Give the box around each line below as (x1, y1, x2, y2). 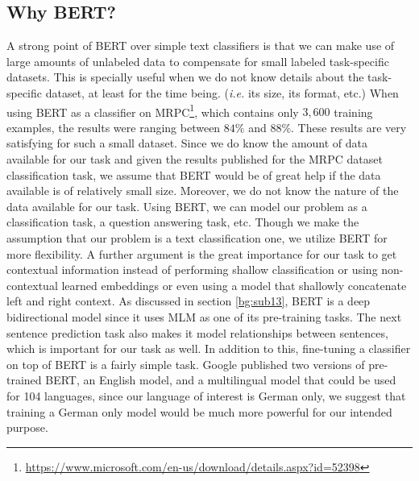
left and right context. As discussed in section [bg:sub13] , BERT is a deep (6, 292, 371, 309)
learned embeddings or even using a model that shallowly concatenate (61, 276, 407, 293)
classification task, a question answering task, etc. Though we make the (6, 214, 359, 230)
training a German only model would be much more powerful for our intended (6, 403, 392, 420)
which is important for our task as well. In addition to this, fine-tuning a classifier (6, 340, 411, 357)
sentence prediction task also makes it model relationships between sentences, (6, 324, 388, 341)
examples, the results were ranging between (6, 118, 221, 135)
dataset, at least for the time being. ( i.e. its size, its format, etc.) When (45, 84, 399, 101)
